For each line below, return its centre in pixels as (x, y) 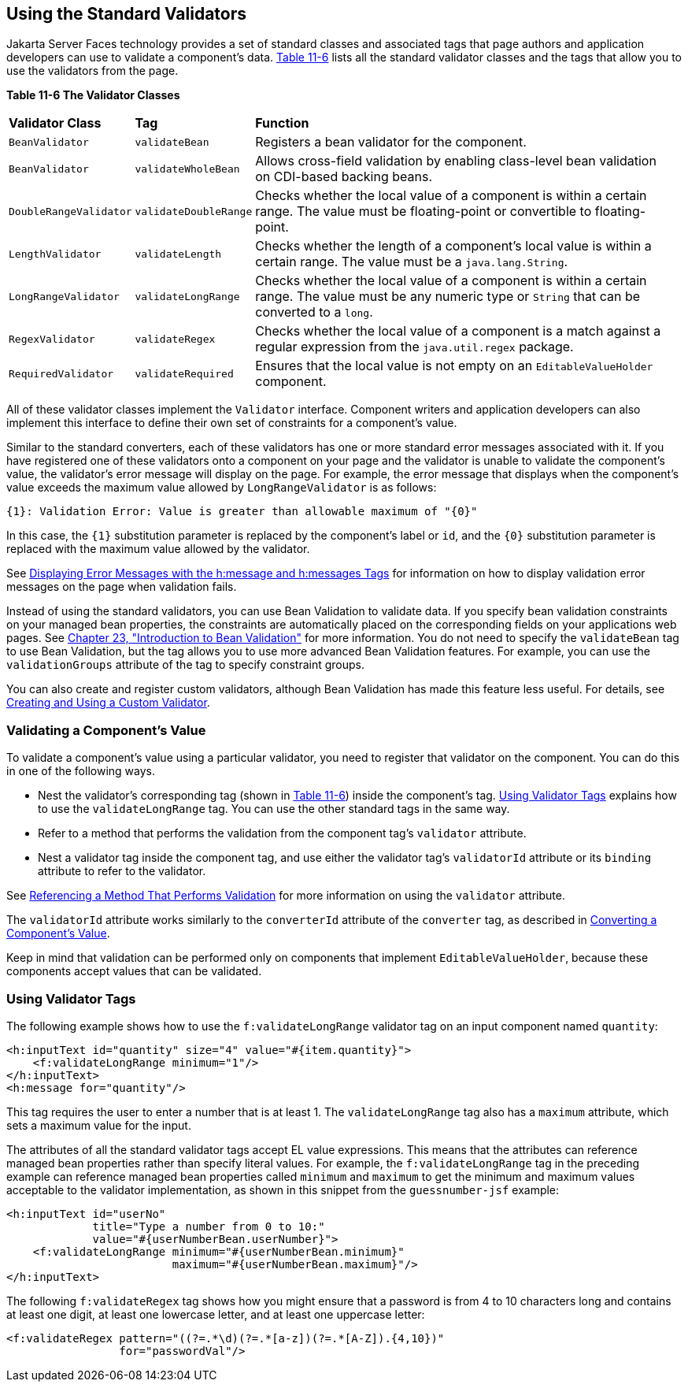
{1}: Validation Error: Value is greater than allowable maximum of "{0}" (242, 512)
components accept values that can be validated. (134, 971)
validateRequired (184, 373)
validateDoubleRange (194, 211)
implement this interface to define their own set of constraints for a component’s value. (232, 423)
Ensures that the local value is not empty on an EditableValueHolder (454, 366)
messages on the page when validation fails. (122, 587)
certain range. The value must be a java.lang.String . (412, 262)
